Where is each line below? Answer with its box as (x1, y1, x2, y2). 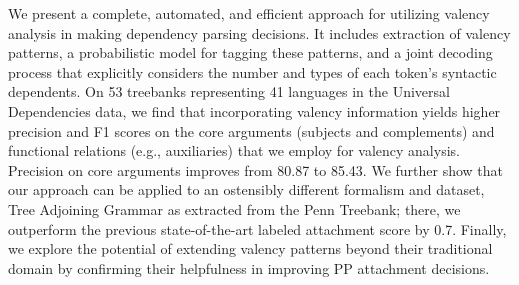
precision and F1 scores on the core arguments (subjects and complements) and (8, 120, 495, 141)
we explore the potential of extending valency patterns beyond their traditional (8, 238, 493, 259)
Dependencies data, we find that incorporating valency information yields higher (8, 100, 501, 121)
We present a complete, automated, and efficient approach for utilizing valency (8, 3, 490, 23)
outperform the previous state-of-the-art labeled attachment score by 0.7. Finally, (8, 218, 507, 239)
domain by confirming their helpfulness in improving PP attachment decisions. (8, 257, 490, 278)
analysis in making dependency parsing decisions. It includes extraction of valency (8, 22, 511, 43)
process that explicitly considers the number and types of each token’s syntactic (8, 61, 497, 82)
